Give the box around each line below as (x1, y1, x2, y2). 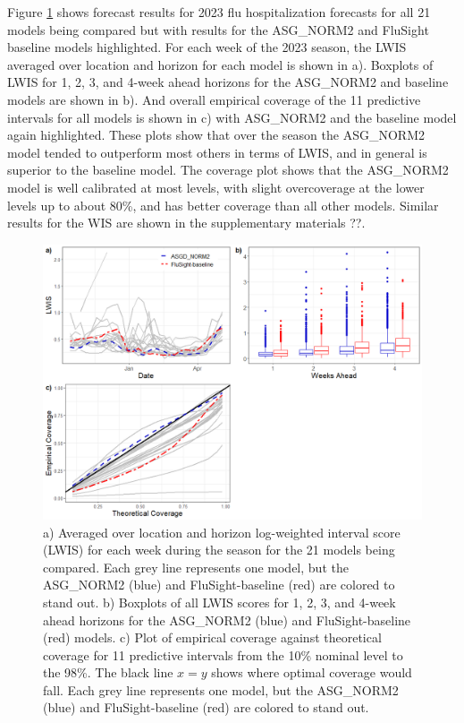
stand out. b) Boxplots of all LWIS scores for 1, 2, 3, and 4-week (43, 592, 396, 611)
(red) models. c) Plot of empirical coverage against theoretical (43, 628, 382, 647)
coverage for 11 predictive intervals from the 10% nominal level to (43, 645, 403, 664)
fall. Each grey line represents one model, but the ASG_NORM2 (43, 680, 399, 699)
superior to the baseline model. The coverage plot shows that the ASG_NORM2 (7, 160, 449, 179)
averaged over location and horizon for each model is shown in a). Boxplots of (7, 55, 434, 73)
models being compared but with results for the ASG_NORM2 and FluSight (7, 20, 429, 39)
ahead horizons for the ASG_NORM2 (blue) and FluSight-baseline (43, 610, 411, 629)
